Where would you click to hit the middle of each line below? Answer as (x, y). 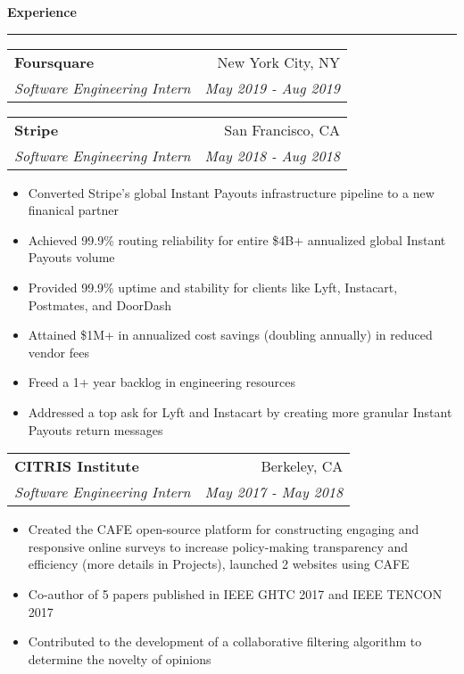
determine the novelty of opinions (120, 658)
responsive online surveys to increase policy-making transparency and (218, 546)
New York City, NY (278, 62)
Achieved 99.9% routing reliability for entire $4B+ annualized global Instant (237, 239)
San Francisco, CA (282, 129)
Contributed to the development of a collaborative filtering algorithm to (225, 641)
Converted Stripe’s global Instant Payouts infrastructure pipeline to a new (231, 192)
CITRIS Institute (77, 466)
